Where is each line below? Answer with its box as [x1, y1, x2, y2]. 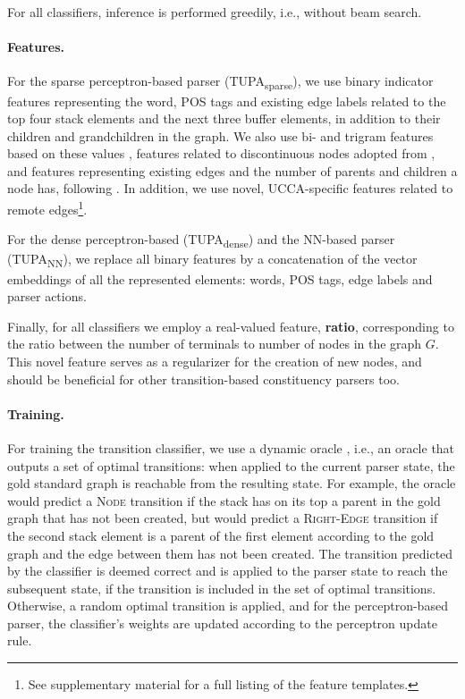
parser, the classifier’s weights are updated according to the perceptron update [7, 613, 437, 632]
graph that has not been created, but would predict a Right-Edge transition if [7, 509, 438, 527]
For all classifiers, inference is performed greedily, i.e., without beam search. [7, 3, 422, 21]
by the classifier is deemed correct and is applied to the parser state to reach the [7, 561, 448, 580]
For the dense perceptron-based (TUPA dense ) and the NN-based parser [7, 230, 395, 251]
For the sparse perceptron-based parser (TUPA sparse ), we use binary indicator [7, 72, 434, 93]
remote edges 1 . [7, 198, 88, 218]
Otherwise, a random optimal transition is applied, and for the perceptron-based [7, 596, 448, 615]
